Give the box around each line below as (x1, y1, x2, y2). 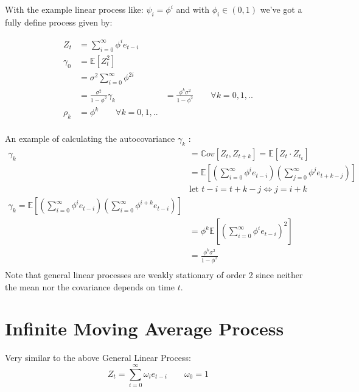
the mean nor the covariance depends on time (5, 280, 175, 293)
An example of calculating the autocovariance (5, 132, 175, 145)
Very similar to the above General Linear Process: (5, 351, 191, 364)
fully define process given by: (5, 15, 113, 28)
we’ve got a (260, 3, 302, 15)
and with (176, 3, 209, 15)
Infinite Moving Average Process (5, 316, 284, 341)
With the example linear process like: (5, 3, 144, 15)
